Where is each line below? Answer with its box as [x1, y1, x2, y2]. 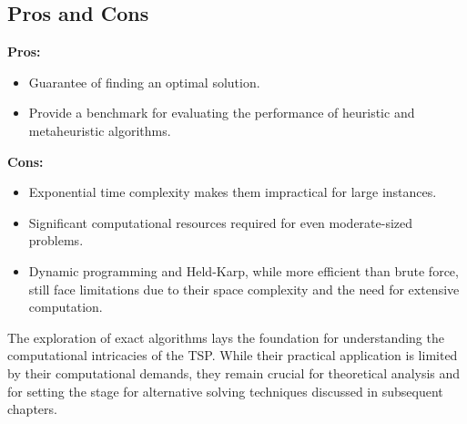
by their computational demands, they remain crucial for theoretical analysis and [7, 363, 461, 382]
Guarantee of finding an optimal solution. [28, 72, 260, 91]
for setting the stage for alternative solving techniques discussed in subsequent [7, 381, 443, 400]
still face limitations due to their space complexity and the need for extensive [28, 279, 460, 298]
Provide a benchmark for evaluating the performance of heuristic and [28, 103, 415, 122]
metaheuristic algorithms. [28, 120, 171, 140]
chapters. [7, 399, 57, 419]
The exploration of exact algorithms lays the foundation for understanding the [7, 327, 444, 346]
